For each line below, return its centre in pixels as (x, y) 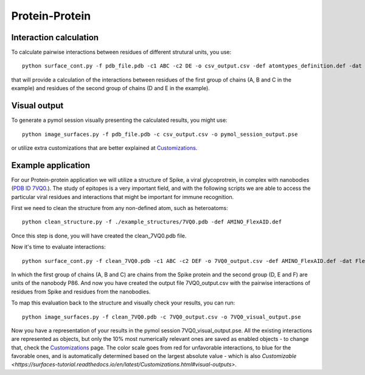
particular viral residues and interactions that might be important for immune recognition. (123, 197)
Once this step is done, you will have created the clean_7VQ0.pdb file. (99, 236)
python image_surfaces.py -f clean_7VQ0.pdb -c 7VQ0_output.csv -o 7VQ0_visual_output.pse (162, 317)
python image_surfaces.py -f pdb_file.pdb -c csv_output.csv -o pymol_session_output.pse (160, 134)
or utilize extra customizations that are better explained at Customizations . (104, 148)
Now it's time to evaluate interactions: (58, 247)
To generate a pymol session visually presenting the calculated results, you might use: (119, 120)
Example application (51, 165)
